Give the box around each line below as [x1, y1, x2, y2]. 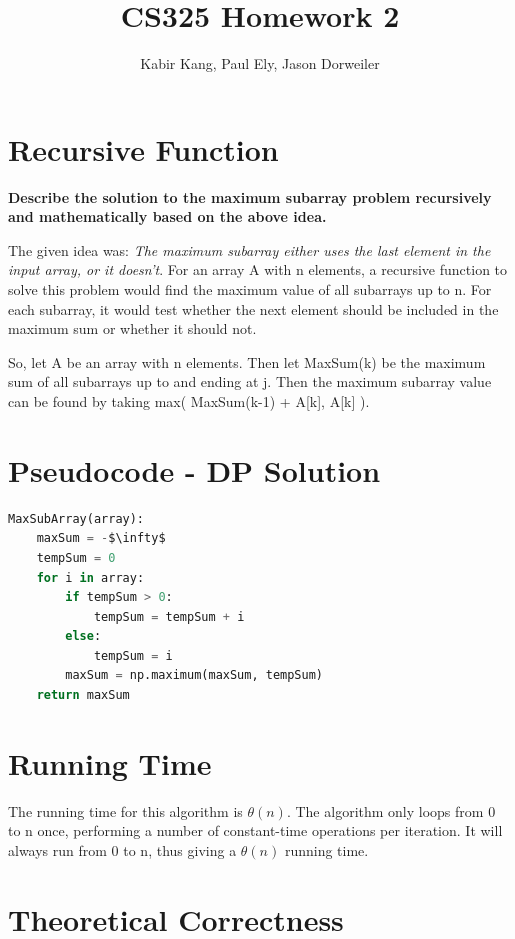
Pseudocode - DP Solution [8, 449, 381, 490]
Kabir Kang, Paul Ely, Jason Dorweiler [140, 53, 380, 74]
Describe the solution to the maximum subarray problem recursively [8, 186, 492, 207]
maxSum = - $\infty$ [36, 531, 166, 546]
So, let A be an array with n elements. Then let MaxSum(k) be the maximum [8, 351, 486, 372]
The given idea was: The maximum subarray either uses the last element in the [8, 239, 491, 260]
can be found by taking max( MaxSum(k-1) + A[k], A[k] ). [8, 391, 370, 411]
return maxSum [36, 688, 130, 703]
